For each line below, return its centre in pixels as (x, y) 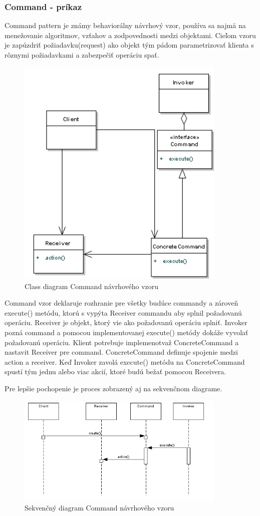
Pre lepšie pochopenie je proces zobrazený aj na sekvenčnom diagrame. (113, 389)
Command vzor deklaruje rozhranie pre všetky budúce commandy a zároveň (121, 303)
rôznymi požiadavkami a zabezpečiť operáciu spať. (82, 55)
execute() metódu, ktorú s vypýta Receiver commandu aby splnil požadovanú (123, 312)
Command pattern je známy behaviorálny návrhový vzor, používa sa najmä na (125, 25)
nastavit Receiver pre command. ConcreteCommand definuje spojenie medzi (121, 352)
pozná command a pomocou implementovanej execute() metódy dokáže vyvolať (126, 332)
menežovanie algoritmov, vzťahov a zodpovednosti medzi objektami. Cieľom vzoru (130, 35)
